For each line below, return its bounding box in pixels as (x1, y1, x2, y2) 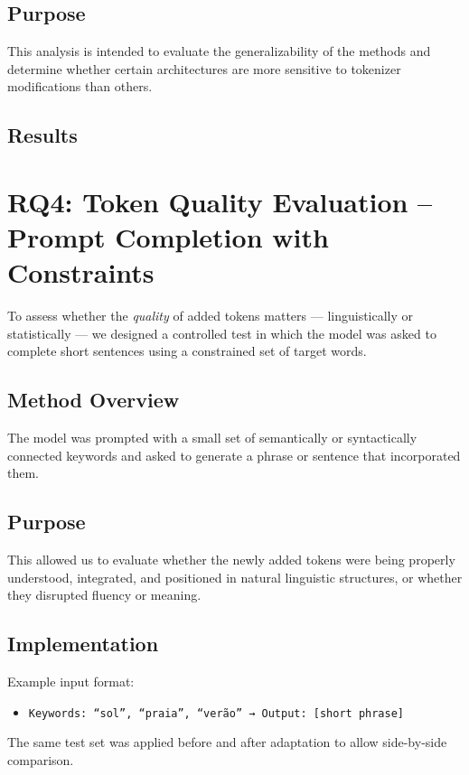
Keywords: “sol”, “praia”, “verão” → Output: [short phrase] (28, 706, 405, 720)
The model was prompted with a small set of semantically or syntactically (7, 428, 417, 447)
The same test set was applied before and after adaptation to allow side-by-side (7, 733, 447, 752)
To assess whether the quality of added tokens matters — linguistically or (7, 306, 414, 325)
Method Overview (7, 386, 180, 414)
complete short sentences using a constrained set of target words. (7, 341, 367, 360)
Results (7, 121, 78, 149)
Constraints (7, 254, 155, 291)
